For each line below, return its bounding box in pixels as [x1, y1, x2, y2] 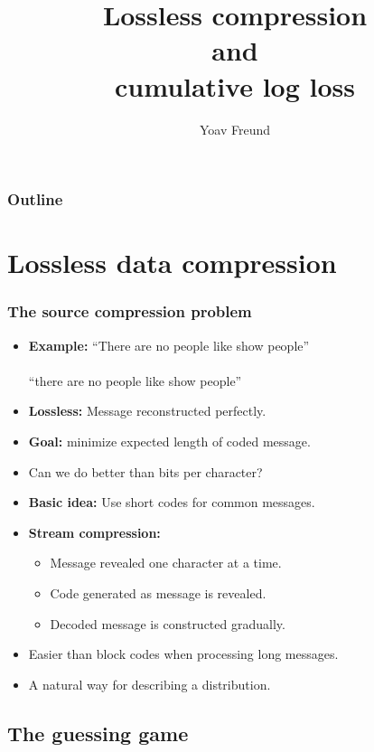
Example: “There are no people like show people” [28, 335, 310, 354]
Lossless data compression [7, 244, 337, 281]
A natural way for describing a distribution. [28, 674, 271, 693]
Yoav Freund [199, 119, 271, 138]
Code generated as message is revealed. [50, 583, 266, 602]
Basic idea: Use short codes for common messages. [28, 493, 315, 512]
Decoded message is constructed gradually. [50, 614, 285, 633]
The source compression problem [7, 300, 252, 323]
